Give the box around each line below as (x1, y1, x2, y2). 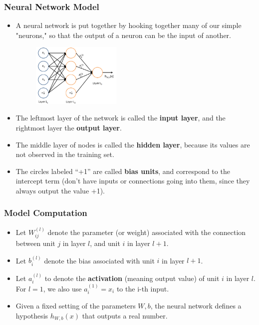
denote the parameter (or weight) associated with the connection (47, 226, 246, 237)
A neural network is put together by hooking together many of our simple (15, 20, 242, 30)
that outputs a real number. (82, 310, 168, 320)
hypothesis (15, 310, 48, 320)
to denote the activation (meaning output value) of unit (44, 272, 220, 283)
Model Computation (4, 206, 87, 219)
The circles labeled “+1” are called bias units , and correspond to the (15, 165, 230, 176)
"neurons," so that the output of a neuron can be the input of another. (15, 29, 231, 40)
